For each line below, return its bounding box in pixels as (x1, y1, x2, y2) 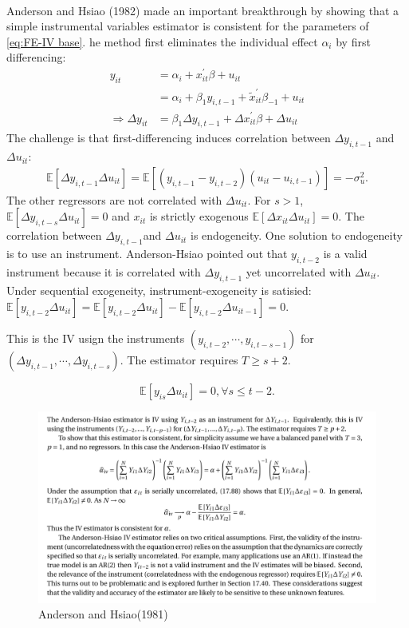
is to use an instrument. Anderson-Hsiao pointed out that (6, 245, 288, 262)
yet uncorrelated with (246, 263, 352, 280)
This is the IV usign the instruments (6, 330, 185, 347)
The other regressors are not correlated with (6, 191, 222, 208)
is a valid (323, 245, 368, 262)
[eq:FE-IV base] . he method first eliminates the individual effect (6, 33, 318, 50)
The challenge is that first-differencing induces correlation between (6, 129, 331, 146)
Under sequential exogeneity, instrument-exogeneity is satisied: (6, 281, 312, 298)
